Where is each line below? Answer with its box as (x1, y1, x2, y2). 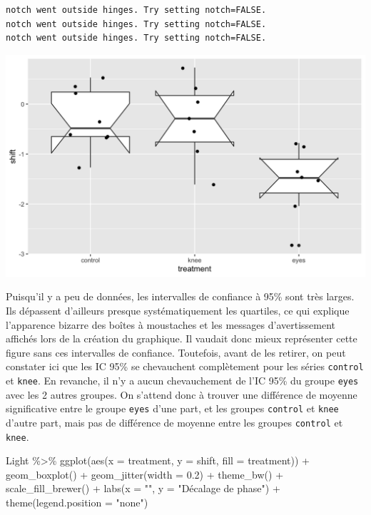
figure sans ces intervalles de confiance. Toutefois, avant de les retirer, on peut (6, 345, 346, 360)
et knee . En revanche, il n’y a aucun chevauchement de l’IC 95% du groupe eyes (6, 373, 359, 388)
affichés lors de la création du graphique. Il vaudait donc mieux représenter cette (6, 331, 357, 346)
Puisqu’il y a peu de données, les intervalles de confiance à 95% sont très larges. (6, 289, 355, 304)
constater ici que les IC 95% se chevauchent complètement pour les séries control (6, 359, 364, 374)
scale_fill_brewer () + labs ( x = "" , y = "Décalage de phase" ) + (6, 481, 280, 496)
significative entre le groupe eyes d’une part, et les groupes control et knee (6, 401, 339, 416)
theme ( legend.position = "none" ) (6, 495, 148, 510)
